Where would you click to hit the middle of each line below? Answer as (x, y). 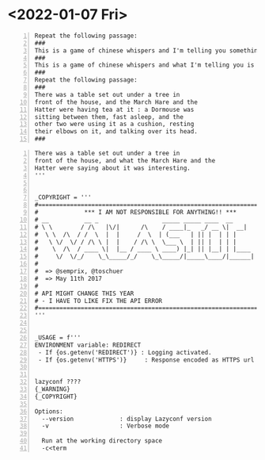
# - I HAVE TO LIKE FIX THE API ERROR (98, 301)
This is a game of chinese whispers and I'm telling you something (148, 50)
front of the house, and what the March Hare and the (125, 160)
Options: (49, 411)
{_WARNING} (52, 389)
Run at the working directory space (102, 441)
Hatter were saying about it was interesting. (112, 168)
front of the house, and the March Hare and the (116, 102)
